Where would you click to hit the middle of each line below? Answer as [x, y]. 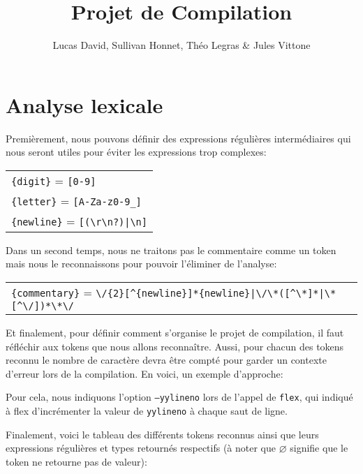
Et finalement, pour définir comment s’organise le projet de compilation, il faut [175, 333]
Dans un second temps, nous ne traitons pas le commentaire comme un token [171, 250]
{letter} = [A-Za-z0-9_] [76, 200]
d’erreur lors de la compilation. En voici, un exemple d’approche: [145, 373]
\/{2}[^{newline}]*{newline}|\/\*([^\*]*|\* [216, 294]
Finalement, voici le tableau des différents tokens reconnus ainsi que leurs [162, 434]
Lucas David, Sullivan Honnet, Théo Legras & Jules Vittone [181, 45]
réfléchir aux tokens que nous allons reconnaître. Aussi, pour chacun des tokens [175, 346]
